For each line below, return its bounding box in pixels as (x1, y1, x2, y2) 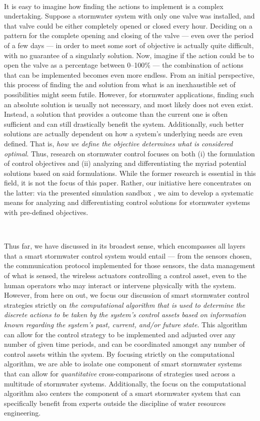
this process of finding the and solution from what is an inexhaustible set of (4, 79, 236, 90)
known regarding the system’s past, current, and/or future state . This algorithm (4, 319, 247, 329)
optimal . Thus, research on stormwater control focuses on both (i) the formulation (4, 148, 255, 158)
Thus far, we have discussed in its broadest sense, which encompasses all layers (4, 241, 245, 251)
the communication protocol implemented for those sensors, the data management (4, 260, 255, 271)
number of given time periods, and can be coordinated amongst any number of (4, 339, 245, 349)
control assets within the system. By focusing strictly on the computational (4, 348, 234, 359)
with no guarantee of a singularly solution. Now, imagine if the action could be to (4, 50, 254, 60)
